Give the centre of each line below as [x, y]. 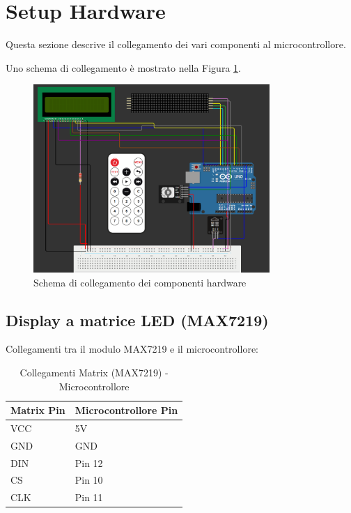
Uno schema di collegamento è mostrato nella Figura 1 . [123, 67]
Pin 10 [89, 480]
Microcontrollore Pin [126, 410]
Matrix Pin [38, 410]
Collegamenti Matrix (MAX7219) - [94, 372]
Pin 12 [89, 462]
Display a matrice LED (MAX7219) [137, 320]
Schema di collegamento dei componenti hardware [140, 282]
